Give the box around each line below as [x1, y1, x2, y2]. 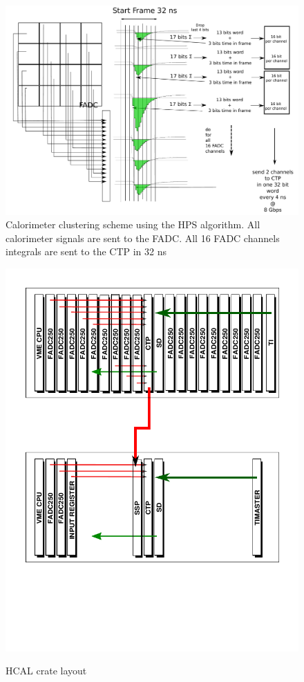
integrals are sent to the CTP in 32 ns [6, 244, 167, 259]
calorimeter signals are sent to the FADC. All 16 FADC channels [6, 230, 280, 245]
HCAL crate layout [6, 663, 87, 678]
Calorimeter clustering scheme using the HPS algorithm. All [6, 217, 260, 232]
